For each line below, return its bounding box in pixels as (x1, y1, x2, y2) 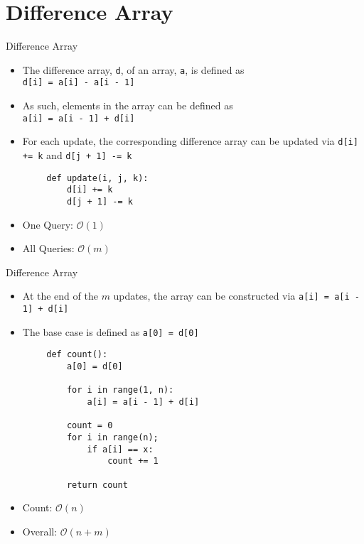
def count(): (46, 349, 108, 360)
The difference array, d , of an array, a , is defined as (22, 62, 245, 77)
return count (66, 479, 128, 490)
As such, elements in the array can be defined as (22, 98, 233, 113)
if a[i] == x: (87, 444, 154, 455)
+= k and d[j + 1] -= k (22, 147, 132, 162)
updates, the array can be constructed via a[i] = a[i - (113, 288, 360, 303)
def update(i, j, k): (46, 173, 149, 183)
